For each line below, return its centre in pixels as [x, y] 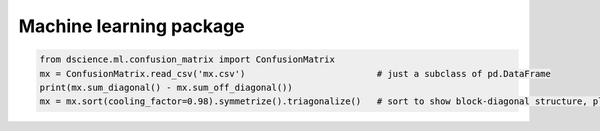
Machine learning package [131, 26]
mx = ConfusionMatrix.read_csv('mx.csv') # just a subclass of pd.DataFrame [295, 73]
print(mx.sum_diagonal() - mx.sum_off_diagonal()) [166, 87]
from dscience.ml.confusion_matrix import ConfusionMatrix [187, 59]
